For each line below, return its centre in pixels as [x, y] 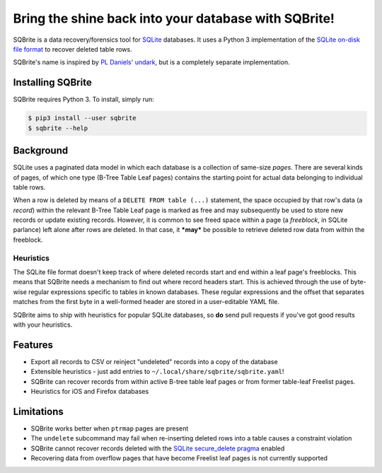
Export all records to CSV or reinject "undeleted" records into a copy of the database [155, 361]
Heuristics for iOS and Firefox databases [90, 392]
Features [33, 345]
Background [41, 151]
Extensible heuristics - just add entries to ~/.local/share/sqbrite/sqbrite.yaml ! [157, 372]
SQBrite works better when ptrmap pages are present [110, 428]
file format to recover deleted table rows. [73, 49]
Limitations [38, 411]
